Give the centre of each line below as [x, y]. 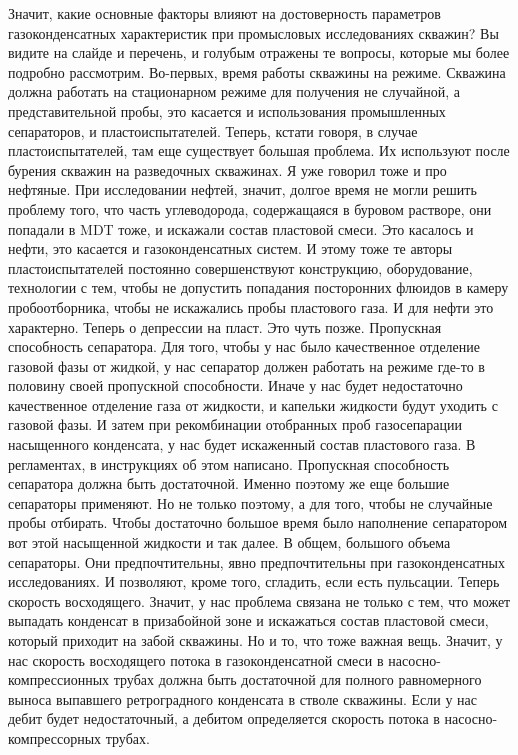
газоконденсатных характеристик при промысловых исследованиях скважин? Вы [253, 32]
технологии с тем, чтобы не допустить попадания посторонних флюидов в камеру [258, 287]
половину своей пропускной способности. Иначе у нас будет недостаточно [235, 385]
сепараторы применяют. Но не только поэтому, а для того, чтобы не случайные [250, 502]
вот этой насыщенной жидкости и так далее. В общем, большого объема [229, 542]
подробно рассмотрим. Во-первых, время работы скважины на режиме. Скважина [257, 71]
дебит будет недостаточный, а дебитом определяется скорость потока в [224, 718]
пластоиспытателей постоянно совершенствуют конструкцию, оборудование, [240, 267]
